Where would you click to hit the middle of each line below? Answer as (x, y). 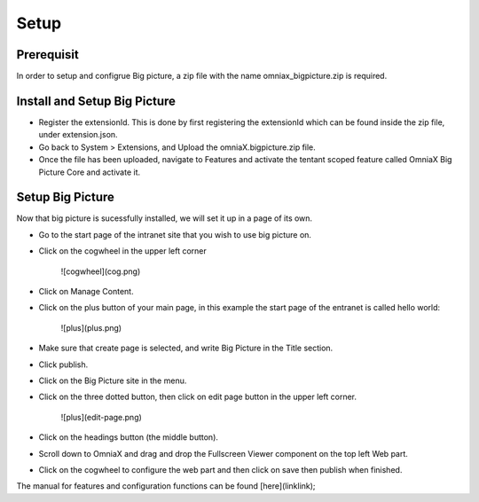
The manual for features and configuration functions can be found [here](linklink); (166, 486)
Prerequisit (47, 55)
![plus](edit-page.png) (101, 417)
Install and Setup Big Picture (96, 101)
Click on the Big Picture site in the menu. (113, 380)
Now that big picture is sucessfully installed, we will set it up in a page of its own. (165, 218)
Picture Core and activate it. (90, 172)
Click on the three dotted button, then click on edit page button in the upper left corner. (197, 397)
